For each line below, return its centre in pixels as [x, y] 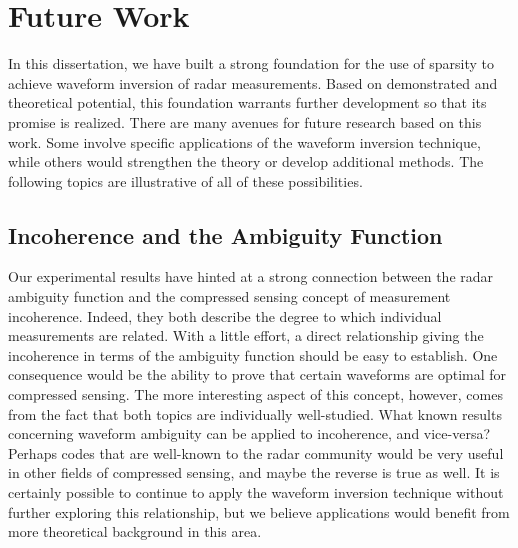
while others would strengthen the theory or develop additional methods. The [246, 161]
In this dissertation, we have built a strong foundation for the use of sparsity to [251, 63]
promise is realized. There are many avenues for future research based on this [245, 121]
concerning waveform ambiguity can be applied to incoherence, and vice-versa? [249, 433]
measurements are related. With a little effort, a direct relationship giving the [246, 335]
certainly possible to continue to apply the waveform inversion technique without [256, 492]
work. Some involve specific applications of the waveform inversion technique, [244, 141]
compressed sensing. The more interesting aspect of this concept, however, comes [255, 394]
